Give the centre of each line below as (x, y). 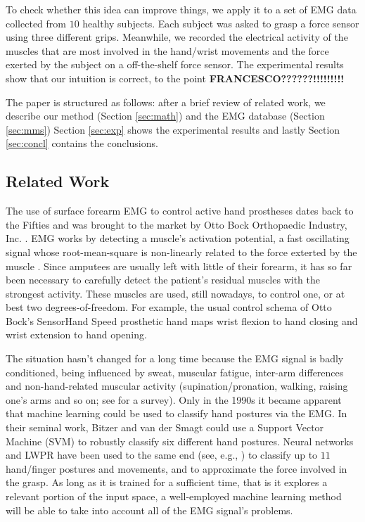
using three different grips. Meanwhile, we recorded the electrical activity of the (177, 37)
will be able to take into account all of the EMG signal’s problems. (149, 510)
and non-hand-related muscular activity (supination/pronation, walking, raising (177, 386)
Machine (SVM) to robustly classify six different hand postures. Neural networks (180, 441)
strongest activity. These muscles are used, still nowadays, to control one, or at (175, 293)
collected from (36, 23)
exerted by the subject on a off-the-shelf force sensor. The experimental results (175, 64)
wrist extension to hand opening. (76, 335)
